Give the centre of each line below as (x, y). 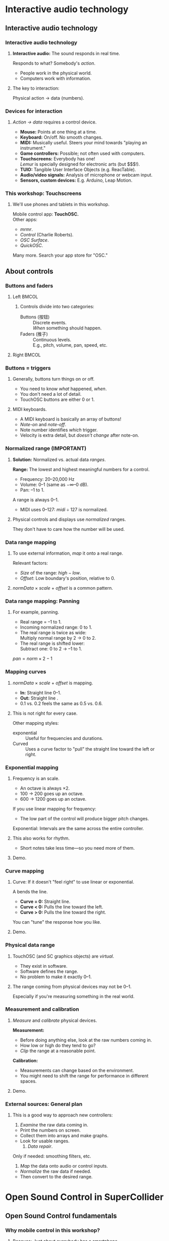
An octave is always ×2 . (45, 788)
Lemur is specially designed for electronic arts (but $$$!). (80, 164)
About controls (29, 271)
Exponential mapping (32, 767)
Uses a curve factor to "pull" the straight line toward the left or (90, 749)
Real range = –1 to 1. (41, 622)
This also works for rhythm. (41, 838)
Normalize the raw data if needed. (56, 1171)
